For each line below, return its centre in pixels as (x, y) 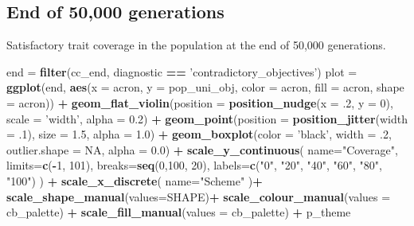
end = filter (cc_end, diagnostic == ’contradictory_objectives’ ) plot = (182, 71)
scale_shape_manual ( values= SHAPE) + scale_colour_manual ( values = (199, 196)
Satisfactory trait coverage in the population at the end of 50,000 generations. (196, 45)
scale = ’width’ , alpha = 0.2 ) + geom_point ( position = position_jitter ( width (207, 118)
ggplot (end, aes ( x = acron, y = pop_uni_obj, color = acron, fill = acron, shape (205, 87)
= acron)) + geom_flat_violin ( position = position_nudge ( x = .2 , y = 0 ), (200, 102)
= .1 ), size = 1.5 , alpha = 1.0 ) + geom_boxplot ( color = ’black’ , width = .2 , (199, 134)
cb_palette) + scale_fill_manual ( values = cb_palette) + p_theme (179, 212)
